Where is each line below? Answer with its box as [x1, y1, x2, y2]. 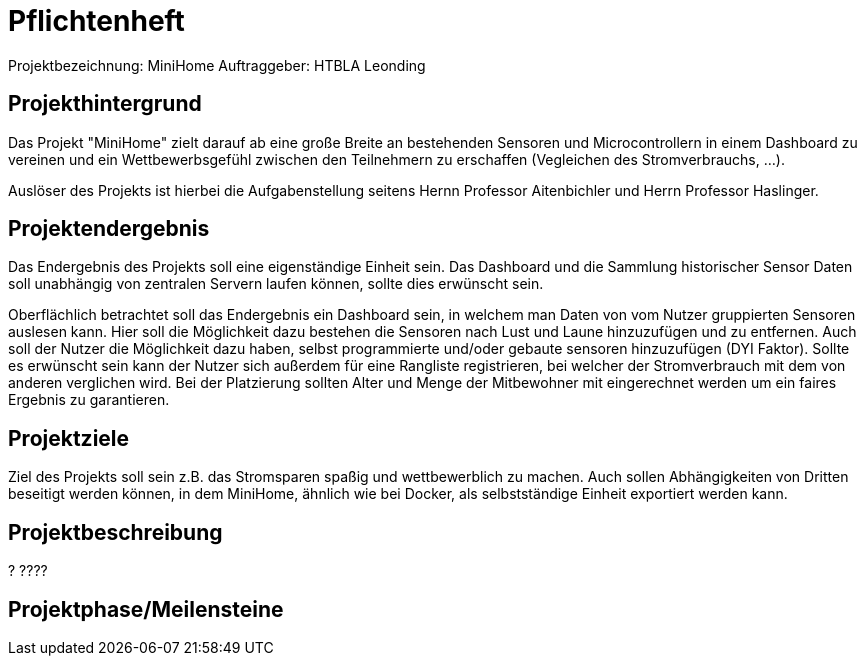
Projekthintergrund [8, 91, 202, 117]
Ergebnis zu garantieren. [8, 391, 170, 409]
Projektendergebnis [8, 216, 210, 242]
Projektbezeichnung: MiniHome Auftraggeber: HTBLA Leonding [8, 56, 426, 74]
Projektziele [8, 425, 130, 451]
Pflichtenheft [8, 4, 185, 38]
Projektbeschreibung [8, 519, 223, 545]
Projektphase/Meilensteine [8, 596, 284, 622]
